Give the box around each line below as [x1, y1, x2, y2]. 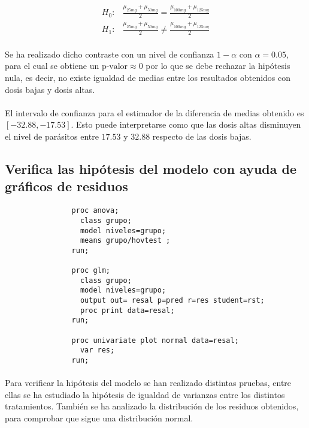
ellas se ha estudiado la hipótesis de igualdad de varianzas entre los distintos [5, 388, 285, 400]
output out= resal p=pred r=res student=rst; [80, 296, 265, 305]
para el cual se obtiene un [5, 59, 99, 72]
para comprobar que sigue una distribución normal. [5, 412, 193, 424]
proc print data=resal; [80, 306, 175, 315]
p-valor [101, 62, 128, 71]
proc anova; [71, 206, 119, 215]
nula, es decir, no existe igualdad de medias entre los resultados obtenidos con [5, 71, 291, 84]
